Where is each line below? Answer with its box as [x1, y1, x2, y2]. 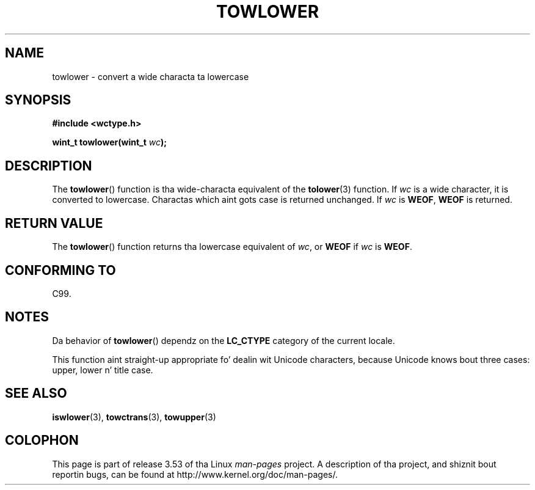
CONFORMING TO [5, 262, 116, 278]
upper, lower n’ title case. [52, 364, 153, 375]
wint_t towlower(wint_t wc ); [52, 137, 167, 148]
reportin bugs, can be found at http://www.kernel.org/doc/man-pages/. [52, 469, 338, 480]
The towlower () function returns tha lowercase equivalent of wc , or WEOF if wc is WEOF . [52, 241, 412, 252]
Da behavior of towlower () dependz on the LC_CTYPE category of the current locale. [52, 335, 395, 346]
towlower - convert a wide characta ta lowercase [52, 71, 249, 82]
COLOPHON [5, 433, 79, 448]
